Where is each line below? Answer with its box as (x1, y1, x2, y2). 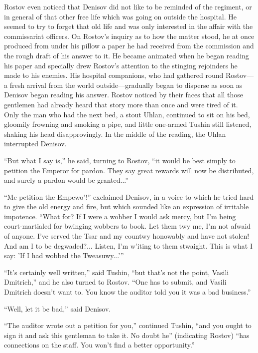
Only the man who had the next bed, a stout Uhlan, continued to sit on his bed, (4, 109, 250, 119)
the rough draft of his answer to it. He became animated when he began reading (4, 50, 249, 60)
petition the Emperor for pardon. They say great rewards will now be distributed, (4, 165, 254, 175)
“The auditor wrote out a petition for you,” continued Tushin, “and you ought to (4, 320, 252, 331)
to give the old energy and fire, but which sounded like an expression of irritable (4, 201, 249, 212)
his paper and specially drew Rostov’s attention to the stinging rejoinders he (4, 60, 238, 70)
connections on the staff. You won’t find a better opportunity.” (4, 340, 195, 350)
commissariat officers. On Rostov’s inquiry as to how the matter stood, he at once (4, 30, 255, 41)
